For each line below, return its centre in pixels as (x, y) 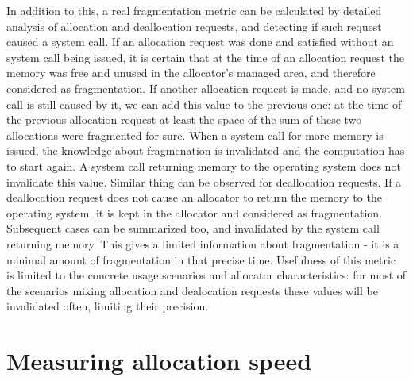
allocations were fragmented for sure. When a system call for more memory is (195, 135)
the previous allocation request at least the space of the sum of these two (184, 119)
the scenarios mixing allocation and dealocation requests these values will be (192, 290)
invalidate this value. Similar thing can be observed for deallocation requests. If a (204, 181)
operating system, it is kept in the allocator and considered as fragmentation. (195, 212)
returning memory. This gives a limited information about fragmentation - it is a (203, 243)
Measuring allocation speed (159, 361)
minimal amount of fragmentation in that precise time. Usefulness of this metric (201, 259)
